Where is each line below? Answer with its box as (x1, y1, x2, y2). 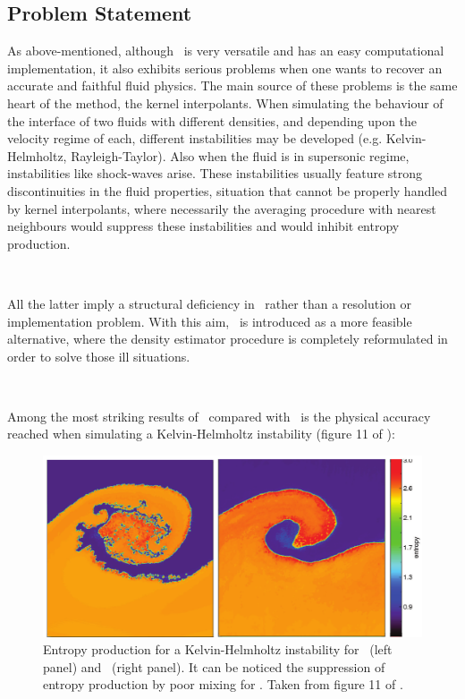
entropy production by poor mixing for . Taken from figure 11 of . (43, 675, 403, 694)
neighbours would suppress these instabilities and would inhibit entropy (7, 217, 400, 235)
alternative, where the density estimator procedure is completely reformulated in (7, 329, 448, 348)
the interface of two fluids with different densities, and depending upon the (7, 111, 418, 130)
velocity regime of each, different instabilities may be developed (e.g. (7, 129, 383, 148)
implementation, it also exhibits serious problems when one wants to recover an (7, 58, 443, 77)
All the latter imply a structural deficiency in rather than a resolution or (7, 294, 411, 312)
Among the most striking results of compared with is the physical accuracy (7, 406, 431, 425)
